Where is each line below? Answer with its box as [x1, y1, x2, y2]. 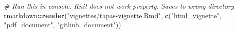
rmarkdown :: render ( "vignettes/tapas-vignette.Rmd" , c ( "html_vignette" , [4, 10, 221, 20]
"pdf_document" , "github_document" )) [4, 20, 121, 30]
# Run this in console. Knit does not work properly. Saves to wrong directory [4, 1, 234, 11]
